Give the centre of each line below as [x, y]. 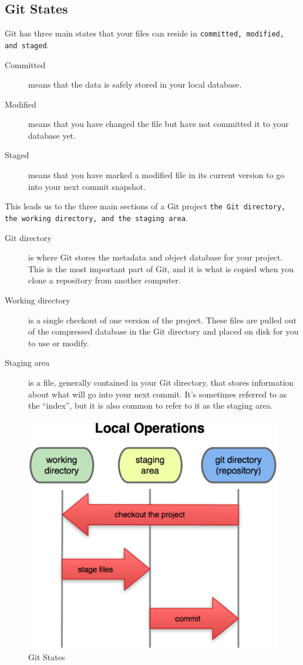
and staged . [27, 44]
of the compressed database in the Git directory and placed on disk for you [164, 331]
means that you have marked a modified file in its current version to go [156, 175]
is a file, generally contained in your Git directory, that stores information [161, 382]
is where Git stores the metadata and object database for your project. [156, 257]
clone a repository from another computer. [105, 280]
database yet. [52, 135]
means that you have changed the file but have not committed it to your [159, 124]
